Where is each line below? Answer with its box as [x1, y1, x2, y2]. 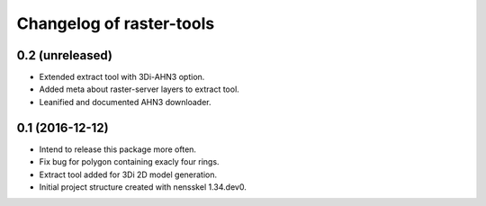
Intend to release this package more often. [39, 144, 197, 155]
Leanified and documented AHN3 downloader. [39, 96, 211, 107]
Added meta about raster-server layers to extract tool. [39, 84, 240, 94]
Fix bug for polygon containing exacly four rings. [39, 157, 220, 167]
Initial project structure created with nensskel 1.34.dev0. [39, 181, 247, 193]
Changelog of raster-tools [16, 13, 215, 33]
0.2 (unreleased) [16, 48, 112, 63]
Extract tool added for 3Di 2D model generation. [39, 169, 218, 180]
